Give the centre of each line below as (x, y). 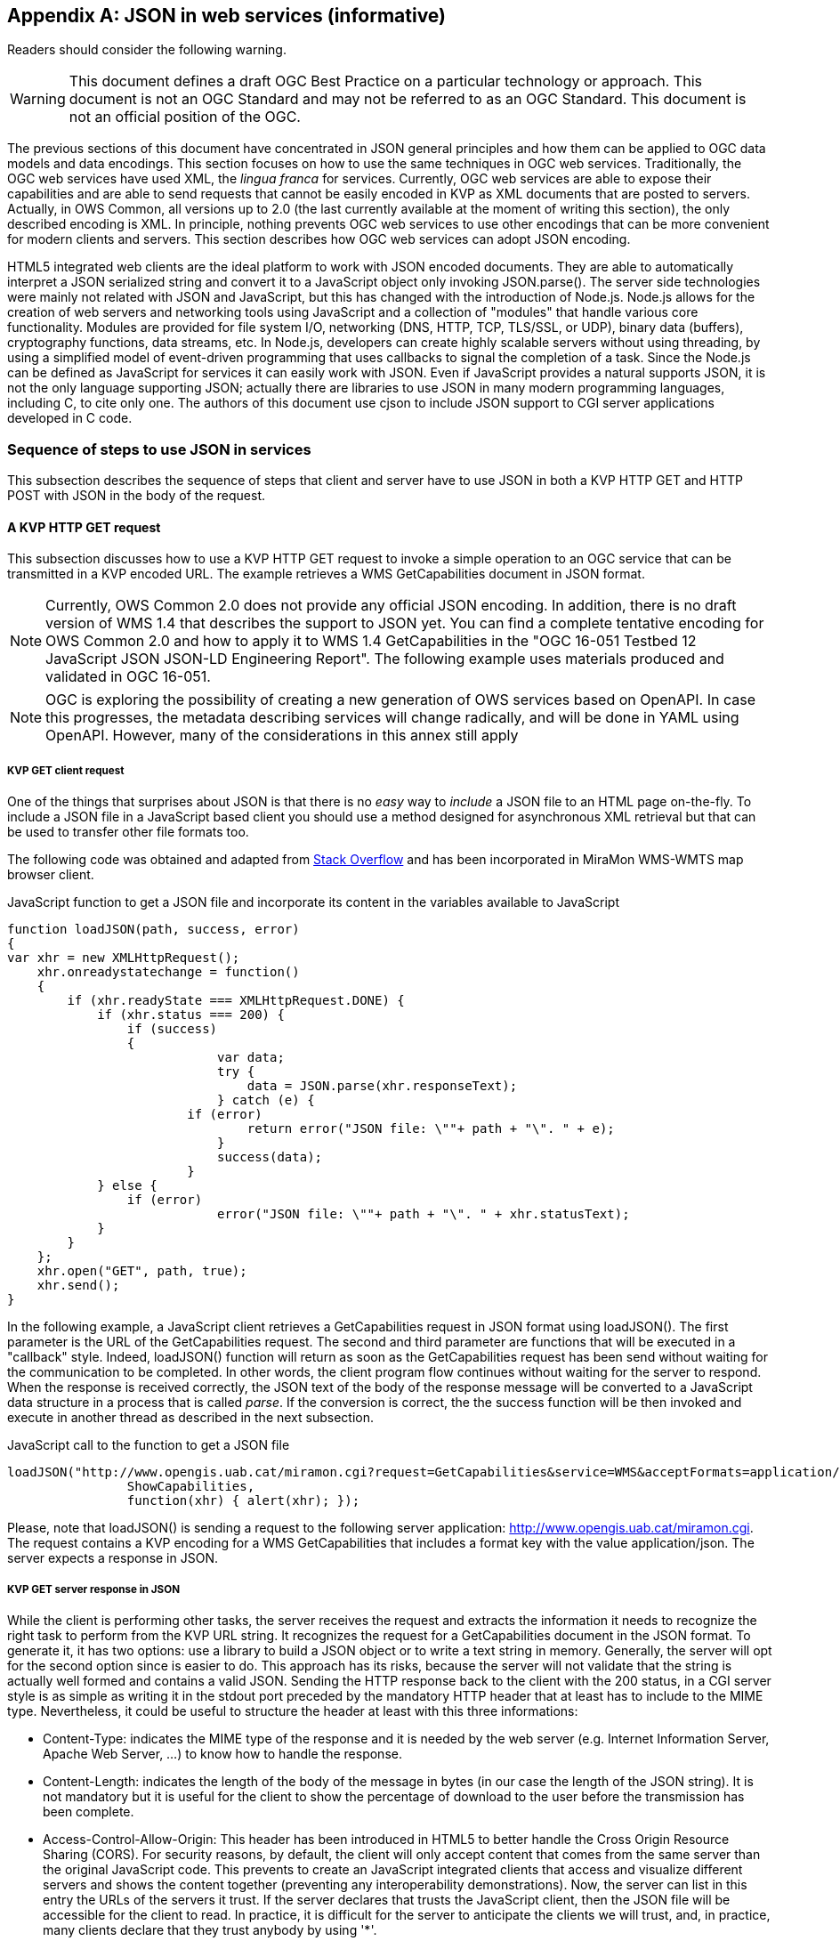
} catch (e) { (266, 1100)
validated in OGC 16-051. (128, 677)
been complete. (89, 1811)
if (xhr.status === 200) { (191, 1015)
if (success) (172, 1029)
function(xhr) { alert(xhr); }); (243, 1501)
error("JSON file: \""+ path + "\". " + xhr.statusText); (424, 1214)
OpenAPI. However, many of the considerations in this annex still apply (282, 736)
